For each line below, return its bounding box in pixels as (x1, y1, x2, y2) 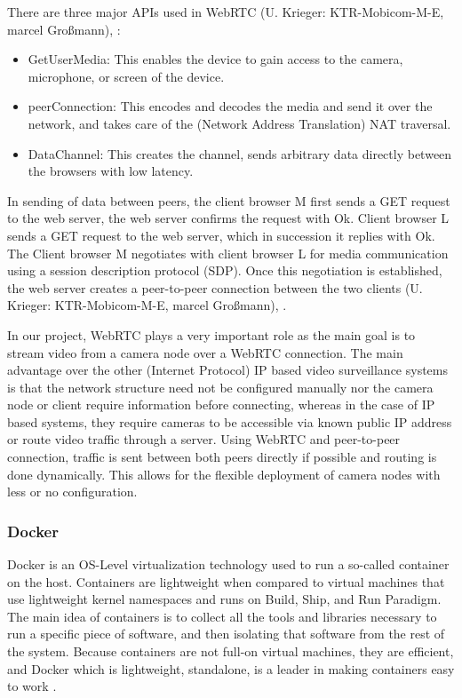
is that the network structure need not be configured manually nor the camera (7, 377, 434, 396)
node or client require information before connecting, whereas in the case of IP (7, 395, 435, 414)
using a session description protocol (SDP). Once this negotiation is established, (7, 261, 442, 280)
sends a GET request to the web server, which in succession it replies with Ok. (7, 226, 435, 244)
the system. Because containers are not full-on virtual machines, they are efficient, (7, 642, 454, 661)
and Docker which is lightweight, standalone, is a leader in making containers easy (7, 659, 455, 678)
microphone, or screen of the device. (28, 67, 225, 85)
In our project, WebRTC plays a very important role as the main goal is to (7, 325, 416, 344)
